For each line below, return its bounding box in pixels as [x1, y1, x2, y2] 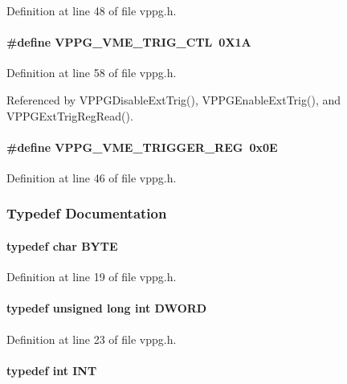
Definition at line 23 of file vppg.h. [6, 330, 177, 347]
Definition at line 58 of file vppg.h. [6, 64, 177, 81]
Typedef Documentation [6, 203, 167, 223]
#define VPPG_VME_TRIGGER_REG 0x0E [6, 138, 278, 155]
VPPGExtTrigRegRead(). [6, 107, 133, 124]
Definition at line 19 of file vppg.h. [6, 268, 177, 285]
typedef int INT [6, 362, 97, 378]
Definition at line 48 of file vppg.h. [6, 2, 177, 18]
